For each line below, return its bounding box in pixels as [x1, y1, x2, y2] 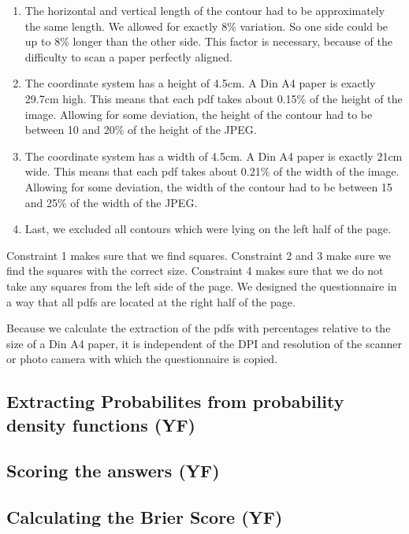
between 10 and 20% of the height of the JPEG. [24, 121, 257, 138]
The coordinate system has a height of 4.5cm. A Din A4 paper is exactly [24, 75, 376, 91]
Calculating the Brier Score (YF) [6, 505, 283, 529]
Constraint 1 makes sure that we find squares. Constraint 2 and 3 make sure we [6, 247, 391, 263]
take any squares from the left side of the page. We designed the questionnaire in [6, 277, 397, 294]
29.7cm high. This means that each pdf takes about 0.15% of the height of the [24, 90, 403, 106]
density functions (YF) [6, 412, 195, 436]
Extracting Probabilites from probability [6, 389, 344, 413]
